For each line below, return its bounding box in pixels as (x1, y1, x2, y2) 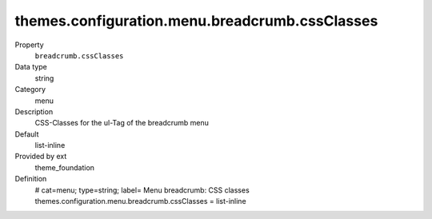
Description (14, 106, 54, 116)
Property (14, 40, 44, 50)
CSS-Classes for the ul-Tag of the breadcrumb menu (34, 118, 210, 128)
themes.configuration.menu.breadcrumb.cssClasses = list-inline (34, 197, 247, 206)
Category (14, 85, 46, 94)
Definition (14, 174, 47, 184)
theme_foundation (34, 162, 95, 172)
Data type (14, 62, 47, 72)
